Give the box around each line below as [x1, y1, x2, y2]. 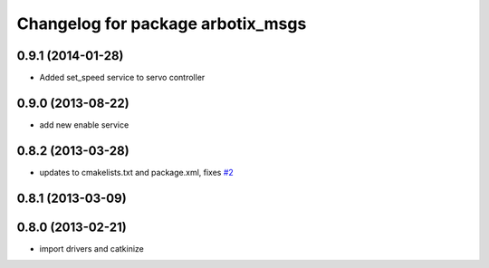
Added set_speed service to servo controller [39, 72, 206, 83]
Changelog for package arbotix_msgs [16, 14, 307, 33]
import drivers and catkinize [39, 243, 144, 254]
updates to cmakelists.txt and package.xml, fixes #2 [39, 167, 235, 177]
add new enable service [39, 119, 129, 130]
